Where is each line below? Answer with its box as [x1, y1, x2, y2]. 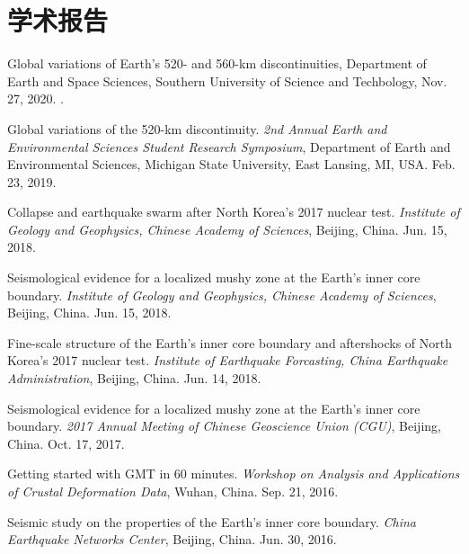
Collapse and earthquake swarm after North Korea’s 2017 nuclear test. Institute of [7, 202, 460, 221]
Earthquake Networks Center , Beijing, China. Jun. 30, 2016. [7, 530, 337, 549]
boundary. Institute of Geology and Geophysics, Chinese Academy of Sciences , [7, 285, 437, 304]
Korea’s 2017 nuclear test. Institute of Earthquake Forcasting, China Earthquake [7, 351, 448, 370]
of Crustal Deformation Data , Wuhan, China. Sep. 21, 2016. [7, 482, 339, 500]
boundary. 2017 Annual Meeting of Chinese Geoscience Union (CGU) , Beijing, [7, 416, 441, 435]
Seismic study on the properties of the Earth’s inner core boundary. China [7, 512, 416, 531]
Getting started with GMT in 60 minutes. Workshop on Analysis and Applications [7, 464, 460, 483]
